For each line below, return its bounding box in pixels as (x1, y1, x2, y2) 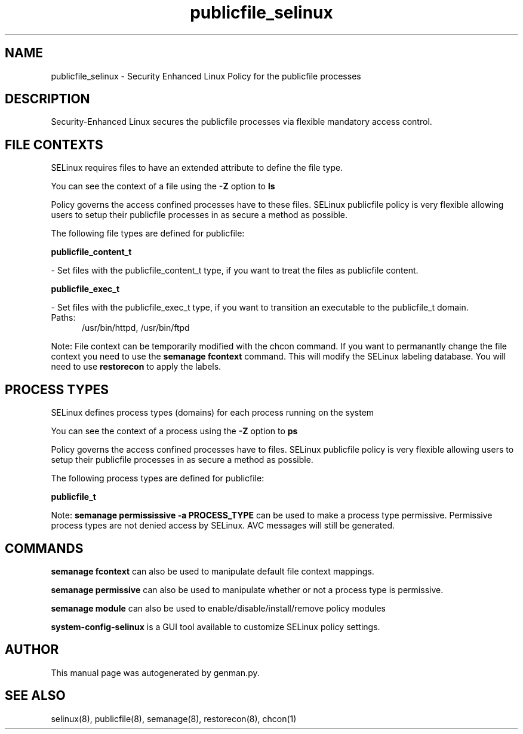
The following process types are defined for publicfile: (51, 473, 264, 484)
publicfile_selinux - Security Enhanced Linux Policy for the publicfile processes (51, 70, 361, 81)
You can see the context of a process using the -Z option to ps (51, 426, 298, 437)
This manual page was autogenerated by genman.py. (51, 667, 260, 678)
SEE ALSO (5, 688, 66, 704)
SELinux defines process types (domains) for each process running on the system (51, 407, 374, 418)
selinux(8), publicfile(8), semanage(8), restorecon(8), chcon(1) (51, 713, 297, 724)
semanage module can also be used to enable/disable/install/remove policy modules (51, 603, 386, 613)
